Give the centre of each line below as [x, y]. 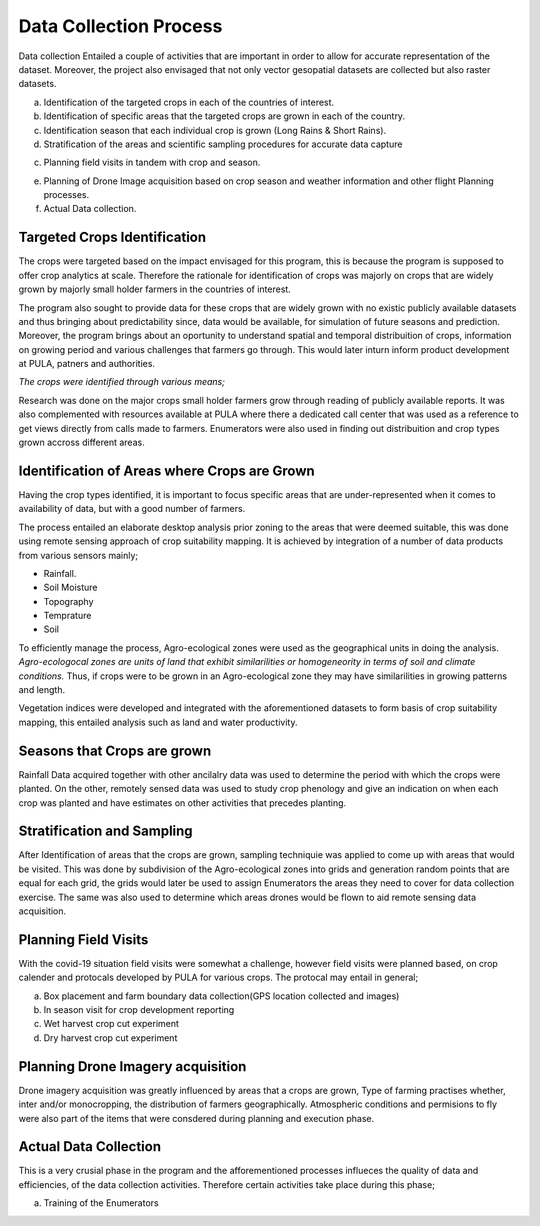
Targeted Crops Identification [112, 237]
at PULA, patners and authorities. [86, 364]
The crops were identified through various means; [121, 382]
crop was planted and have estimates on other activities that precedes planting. [182, 802]
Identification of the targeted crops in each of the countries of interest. [189, 102]
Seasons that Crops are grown [115, 750]
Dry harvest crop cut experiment [110, 1037]
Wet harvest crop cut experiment [111, 1024]
